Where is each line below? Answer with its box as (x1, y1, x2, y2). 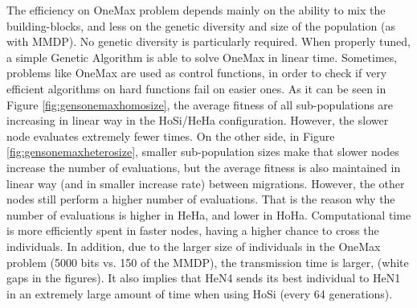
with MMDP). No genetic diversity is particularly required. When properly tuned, (6, 33, 411, 50)
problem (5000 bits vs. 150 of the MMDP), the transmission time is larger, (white (6, 253, 409, 270)
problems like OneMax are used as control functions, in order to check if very (6, 64, 387, 81)
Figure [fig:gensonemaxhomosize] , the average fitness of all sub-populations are (6, 96, 394, 113)
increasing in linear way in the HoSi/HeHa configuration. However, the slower (6, 112, 389, 129)
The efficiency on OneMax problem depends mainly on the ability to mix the (6, 2, 386, 18)
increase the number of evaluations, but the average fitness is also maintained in (6, 158, 401, 175)
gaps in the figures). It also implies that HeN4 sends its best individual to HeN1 (6, 269, 401, 286)
